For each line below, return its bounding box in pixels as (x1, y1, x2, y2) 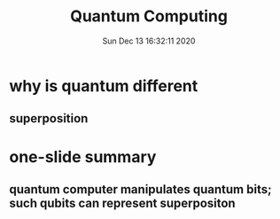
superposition (9, 111, 89, 126)
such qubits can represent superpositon (9, 195, 237, 210)
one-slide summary (9, 146, 157, 167)
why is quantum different (9, 75, 198, 96)
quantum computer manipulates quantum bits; (9, 182, 272, 197)
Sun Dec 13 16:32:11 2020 (102, 35, 196, 46)
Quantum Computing (69, 6, 229, 27)
